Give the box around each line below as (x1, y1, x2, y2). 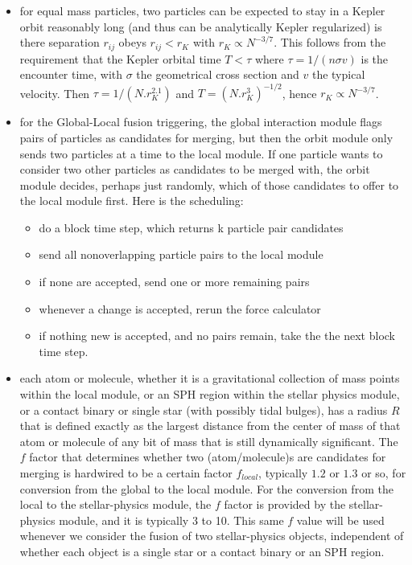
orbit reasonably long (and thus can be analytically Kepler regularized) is (19, 18, 382, 35)
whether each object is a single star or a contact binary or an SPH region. (19, 542, 385, 559)
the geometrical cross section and (136, 66, 299, 83)
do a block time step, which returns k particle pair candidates (39, 219, 344, 235)
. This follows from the (274, 34, 386, 51)
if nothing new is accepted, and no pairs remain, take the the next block (39, 327, 395, 344)
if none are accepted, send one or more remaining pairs (39, 273, 310, 290)
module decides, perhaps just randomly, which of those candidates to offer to (19, 176, 399, 193)
